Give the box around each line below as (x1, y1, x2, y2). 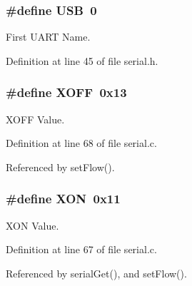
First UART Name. (6, 29, 91, 44)
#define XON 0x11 (6, 190, 121, 208)
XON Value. (6, 218, 59, 233)
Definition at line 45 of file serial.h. (6, 53, 158, 68)
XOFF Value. (6, 111, 65, 126)
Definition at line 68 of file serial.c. (6, 136, 157, 150)
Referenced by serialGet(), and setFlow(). (6, 265, 187, 280)
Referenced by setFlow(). (6, 159, 115, 174)
